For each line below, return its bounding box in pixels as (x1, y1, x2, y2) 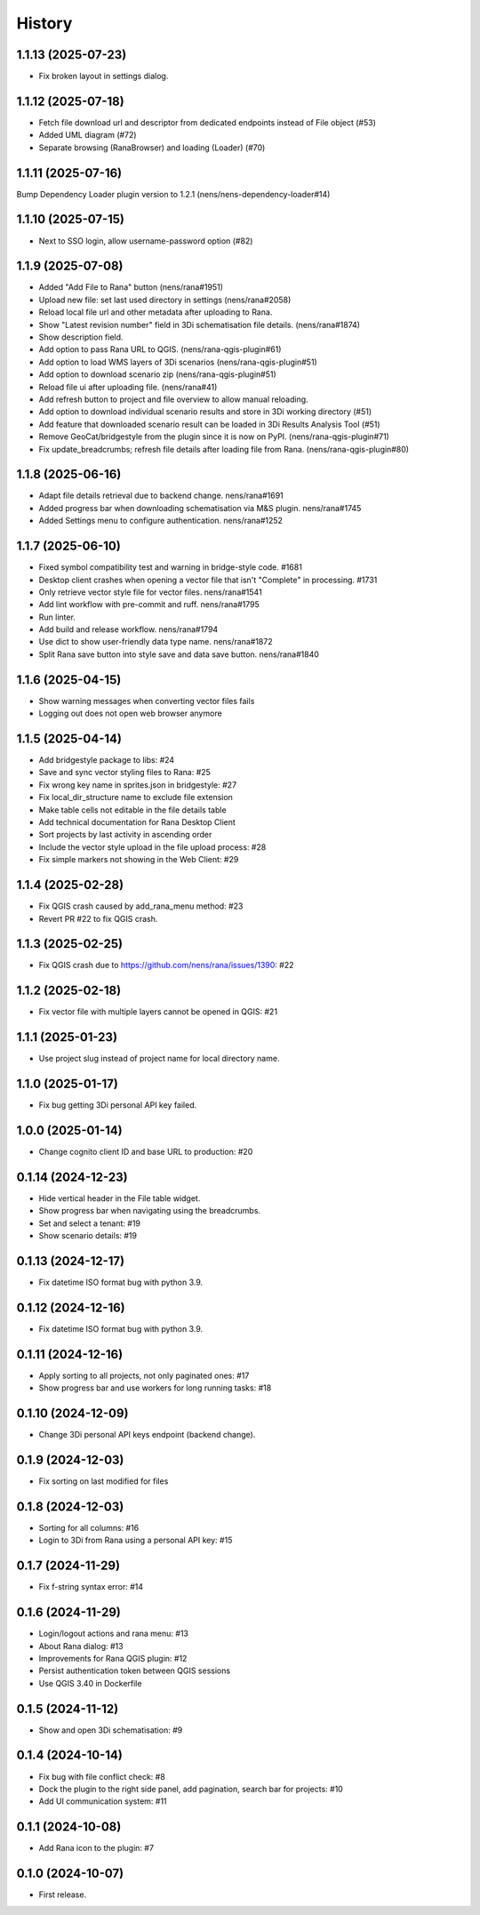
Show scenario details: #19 (38, 1230, 138, 1241)
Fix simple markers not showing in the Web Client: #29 (38, 854, 239, 865)
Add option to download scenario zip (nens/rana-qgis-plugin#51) (38, 369, 277, 380)
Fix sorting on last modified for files (38, 1476, 169, 1486)
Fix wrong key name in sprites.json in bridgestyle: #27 (38, 779, 237, 790)
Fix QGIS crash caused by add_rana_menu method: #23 (38, 901, 244, 911)
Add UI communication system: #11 (38, 1796, 168, 1807)
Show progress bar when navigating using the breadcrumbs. (38, 1206, 261, 1216)
